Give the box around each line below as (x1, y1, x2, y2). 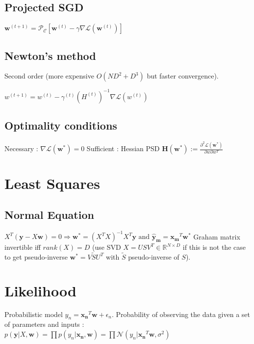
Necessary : (4, 143, 38, 154)
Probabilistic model (4, 309, 63, 319)
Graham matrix (193, 231, 240, 241)
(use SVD (92, 242, 121, 252)
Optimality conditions (4, 118, 117, 133)
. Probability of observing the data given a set (112, 309, 251, 319)
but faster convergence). (147, 71, 219, 81)
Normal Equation (4, 207, 94, 222)
